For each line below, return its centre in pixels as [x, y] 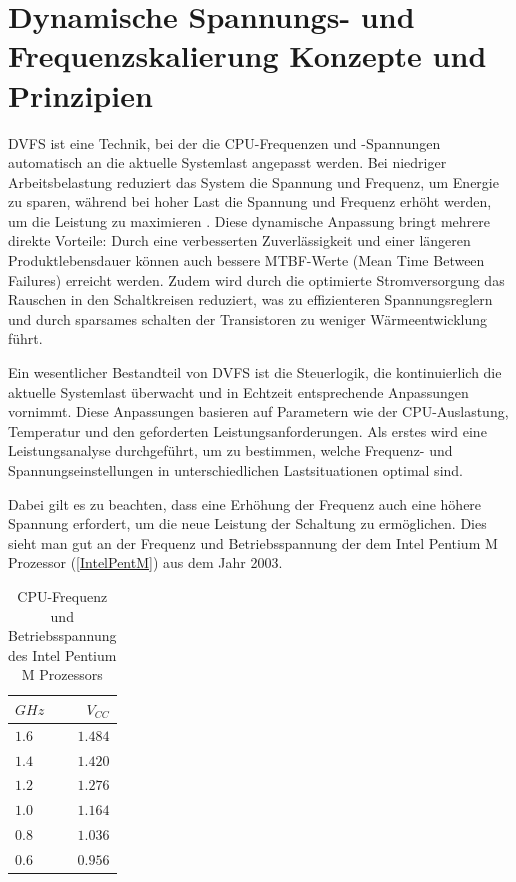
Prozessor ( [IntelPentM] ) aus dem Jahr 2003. [145, 562]
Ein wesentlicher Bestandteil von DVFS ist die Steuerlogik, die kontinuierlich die [255, 372]
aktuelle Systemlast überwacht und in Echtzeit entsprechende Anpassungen [238, 391]
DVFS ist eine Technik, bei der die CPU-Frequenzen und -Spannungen [224, 142]
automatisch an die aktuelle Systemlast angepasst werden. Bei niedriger [227, 162]
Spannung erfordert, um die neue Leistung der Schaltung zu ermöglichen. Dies [247, 523]
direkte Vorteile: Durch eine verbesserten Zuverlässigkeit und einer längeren [239, 240]
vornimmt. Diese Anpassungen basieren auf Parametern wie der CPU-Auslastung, [258, 411]
